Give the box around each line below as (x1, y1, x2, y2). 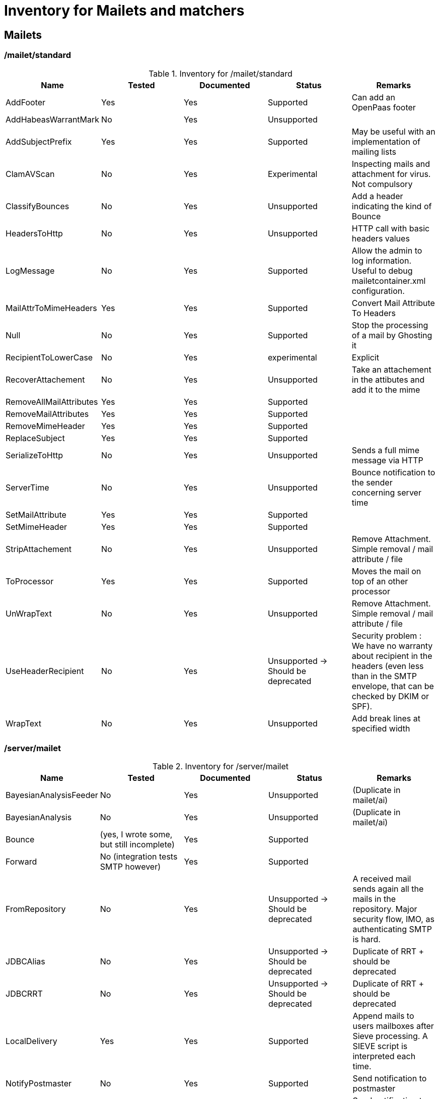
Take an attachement (351, 364, 431, 375)
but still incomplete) (100, 839, 175, 850)
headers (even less (351, 660, 424, 671)
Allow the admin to (351, 245, 422, 256)
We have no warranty (351, 640, 433, 651)
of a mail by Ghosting (351, 330, 432, 340)
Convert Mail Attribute (351, 297, 435, 308)
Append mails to (352, 1011, 414, 1021)
